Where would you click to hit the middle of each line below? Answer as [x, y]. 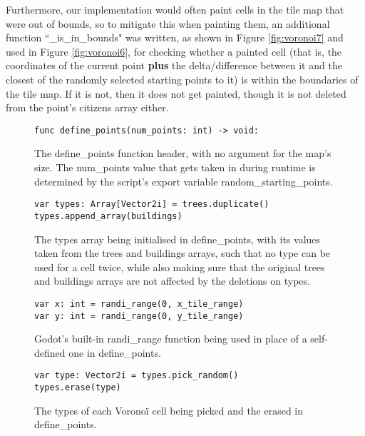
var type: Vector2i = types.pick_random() [137, 376]
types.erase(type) [78, 388]
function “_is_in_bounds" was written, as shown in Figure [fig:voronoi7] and [175, 37]
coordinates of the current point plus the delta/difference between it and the [174, 65]
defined [50, 352]
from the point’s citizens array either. [87, 107]
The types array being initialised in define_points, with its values [178, 239]
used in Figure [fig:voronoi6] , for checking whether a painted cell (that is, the [174, 51]
